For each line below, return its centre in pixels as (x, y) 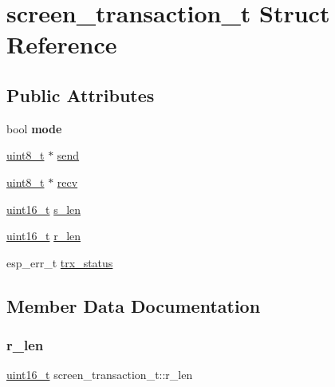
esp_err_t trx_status (60, 262)
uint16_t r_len (44, 236)
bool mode (34, 128)
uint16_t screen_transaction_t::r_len (100, 375)
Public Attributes (81, 95)
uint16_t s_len (44, 209)
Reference (62, 44)
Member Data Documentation (134, 305)
